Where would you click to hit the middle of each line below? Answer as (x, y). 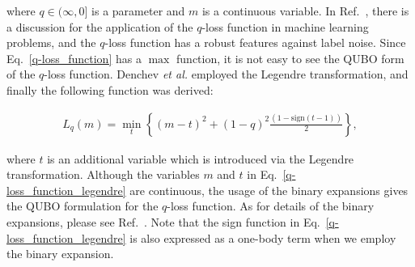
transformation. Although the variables (103, 174)
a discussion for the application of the (100, 26)
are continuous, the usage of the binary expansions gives (269, 190)
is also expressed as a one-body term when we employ (263, 237)
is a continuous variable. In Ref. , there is (305, 11)
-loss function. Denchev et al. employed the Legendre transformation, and (226, 74)
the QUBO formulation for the (83, 206)
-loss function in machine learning (285, 26)
